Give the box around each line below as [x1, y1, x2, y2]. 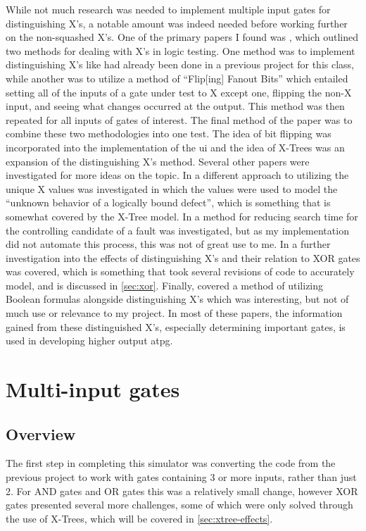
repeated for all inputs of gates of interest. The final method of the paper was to [6, 112, 353, 127]
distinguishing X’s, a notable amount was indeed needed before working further [6, 15, 348, 30]
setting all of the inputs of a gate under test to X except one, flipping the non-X [6, 85, 352, 99]
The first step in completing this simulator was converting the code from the [6, 456, 336, 470]
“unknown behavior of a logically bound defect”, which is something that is [6, 195, 331, 210]
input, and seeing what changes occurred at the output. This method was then [6, 99, 345, 113]
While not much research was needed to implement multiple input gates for [6, 2, 331, 16]
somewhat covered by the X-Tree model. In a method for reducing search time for [6, 208, 358, 223]
